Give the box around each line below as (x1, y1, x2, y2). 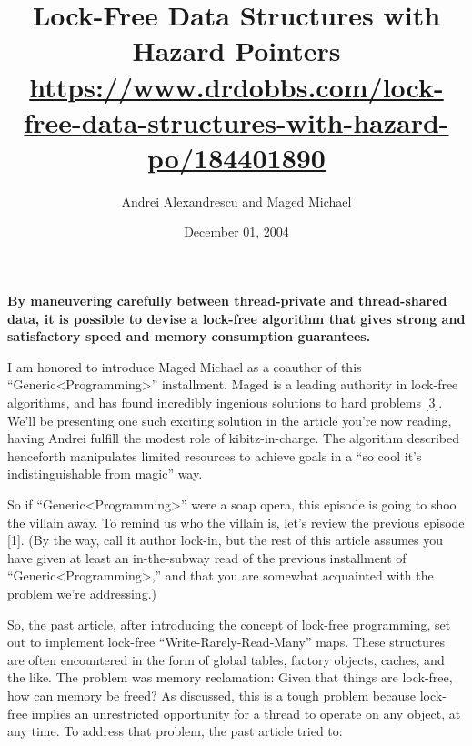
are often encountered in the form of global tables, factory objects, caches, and (7, 650, 445, 669)
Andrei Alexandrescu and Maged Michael (121, 191, 352, 210)
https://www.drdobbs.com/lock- (29, 67, 444, 105)
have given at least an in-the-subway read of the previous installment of (7, 548, 407, 567)
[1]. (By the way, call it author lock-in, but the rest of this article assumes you (7, 530, 444, 549)
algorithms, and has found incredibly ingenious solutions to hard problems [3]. (7, 393, 443, 412)
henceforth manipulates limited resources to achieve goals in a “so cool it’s (7, 446, 422, 465)
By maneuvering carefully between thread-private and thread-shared (7, 291, 447, 310)
